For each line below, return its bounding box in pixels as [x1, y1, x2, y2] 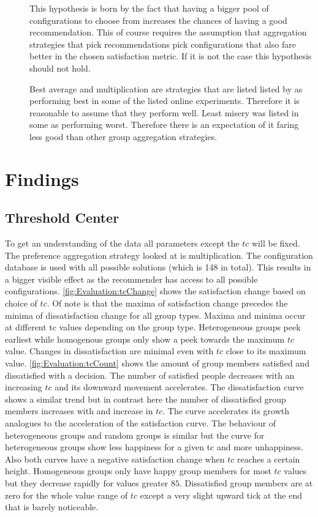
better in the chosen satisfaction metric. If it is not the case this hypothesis [29, 50, 312, 62]
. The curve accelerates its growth [162, 404, 290, 417]
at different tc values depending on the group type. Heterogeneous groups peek [5, 321, 301, 333]
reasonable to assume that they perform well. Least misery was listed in [29, 106, 299, 119]
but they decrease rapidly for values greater [5, 476, 168, 489]
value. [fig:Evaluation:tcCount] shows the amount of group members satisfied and [5, 357, 309, 370]
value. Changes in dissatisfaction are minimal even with [5, 344, 214, 357]
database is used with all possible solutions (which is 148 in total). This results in [5, 261, 311, 273]
